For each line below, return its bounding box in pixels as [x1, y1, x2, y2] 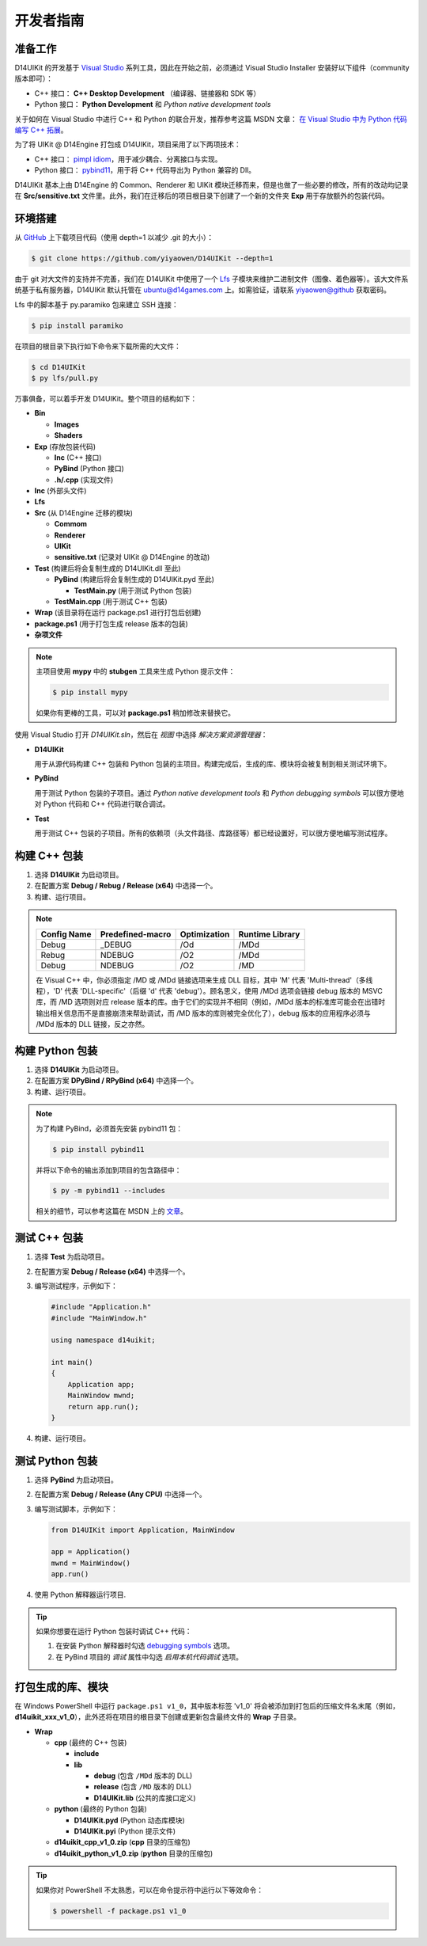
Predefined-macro [100, 929, 172, 940]
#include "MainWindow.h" [51, 1313, 148, 1322]
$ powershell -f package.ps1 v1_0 [52, 1906, 187, 1915]
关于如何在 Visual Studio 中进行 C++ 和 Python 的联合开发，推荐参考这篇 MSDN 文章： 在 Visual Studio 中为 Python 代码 [14, 114, 407, 124]
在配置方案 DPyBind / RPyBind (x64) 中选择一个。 [34, 1076, 198, 1085]
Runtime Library [238, 929, 300, 940]
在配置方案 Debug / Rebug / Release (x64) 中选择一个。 [34, 881, 217, 891]
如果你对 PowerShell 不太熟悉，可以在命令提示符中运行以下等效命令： [36, 1885, 264, 1895]
